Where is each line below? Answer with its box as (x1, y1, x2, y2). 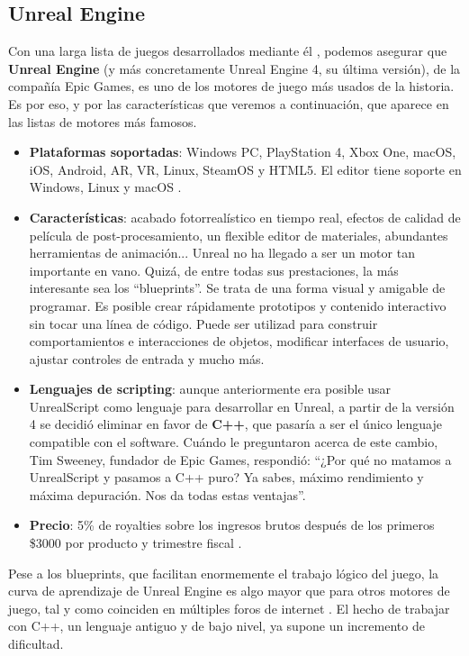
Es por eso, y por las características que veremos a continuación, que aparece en (8, 94, 449, 113)
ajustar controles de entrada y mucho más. (29, 349, 265, 368)
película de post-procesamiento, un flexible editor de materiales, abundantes (29, 225, 448, 244)
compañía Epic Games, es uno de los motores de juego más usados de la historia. (8, 77, 455, 96)
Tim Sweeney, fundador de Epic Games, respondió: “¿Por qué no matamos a (29, 450, 452, 469)
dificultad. (8, 634, 64, 653)
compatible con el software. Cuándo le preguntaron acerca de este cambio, (29, 433, 438, 451)
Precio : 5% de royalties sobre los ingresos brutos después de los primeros (29, 515, 435, 534)
